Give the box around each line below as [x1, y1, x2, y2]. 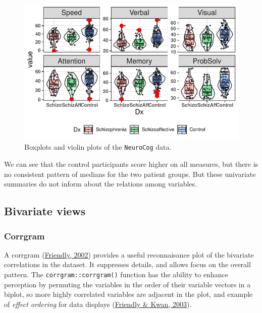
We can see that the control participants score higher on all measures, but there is [4, 159, 258, 169]
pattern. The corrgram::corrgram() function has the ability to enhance [4, 269, 228, 280]
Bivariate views [4, 203, 86, 219]
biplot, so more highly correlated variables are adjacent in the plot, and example [4, 289, 253, 299]
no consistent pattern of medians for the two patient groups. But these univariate [4, 168, 256, 179]
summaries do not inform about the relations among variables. [4, 178, 197, 189]
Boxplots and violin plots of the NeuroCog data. [24, 142, 172, 152]
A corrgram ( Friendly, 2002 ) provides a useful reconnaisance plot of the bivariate [4, 249, 254, 260]
